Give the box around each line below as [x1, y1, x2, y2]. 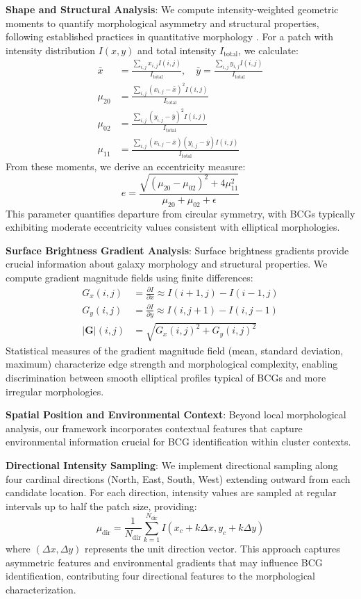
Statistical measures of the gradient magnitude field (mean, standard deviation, [6, 343, 344, 357]
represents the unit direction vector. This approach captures [85, 541, 340, 556]
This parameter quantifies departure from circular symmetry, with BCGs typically [6, 206, 355, 220]
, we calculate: [238, 42, 299, 57]
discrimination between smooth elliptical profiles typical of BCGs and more [6, 370, 326, 384]
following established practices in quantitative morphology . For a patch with [6, 29, 333, 44]
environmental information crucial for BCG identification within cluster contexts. [6, 434, 351, 449]
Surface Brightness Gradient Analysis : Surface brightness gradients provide [6, 243, 349, 257]
